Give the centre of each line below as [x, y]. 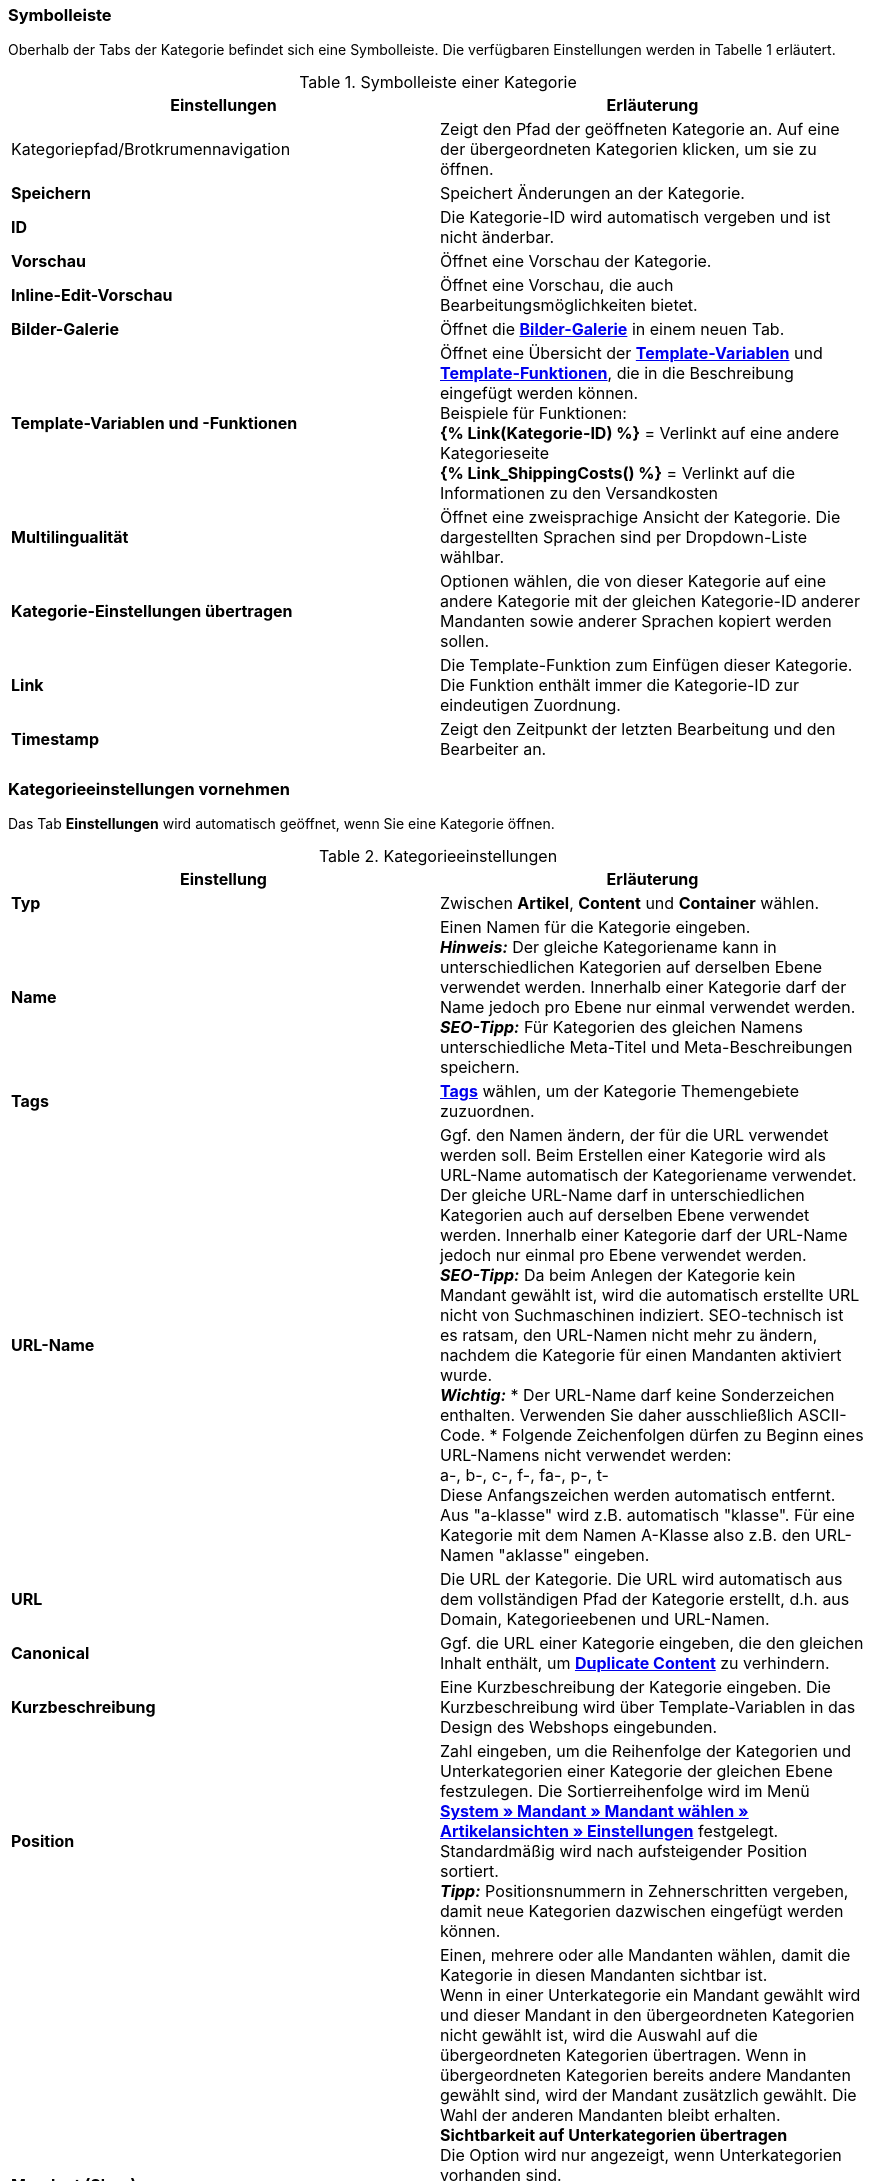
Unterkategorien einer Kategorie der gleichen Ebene [636, 1771]
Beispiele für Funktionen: [533, 413]
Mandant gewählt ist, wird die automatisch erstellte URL [650, 1295]
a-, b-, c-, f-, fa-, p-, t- [524, 1475]
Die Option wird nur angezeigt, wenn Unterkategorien [641, 2155]
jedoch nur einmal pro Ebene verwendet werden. [623, 1255]
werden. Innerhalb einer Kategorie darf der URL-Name [644, 1235]
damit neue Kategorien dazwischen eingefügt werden [642, 1911]
